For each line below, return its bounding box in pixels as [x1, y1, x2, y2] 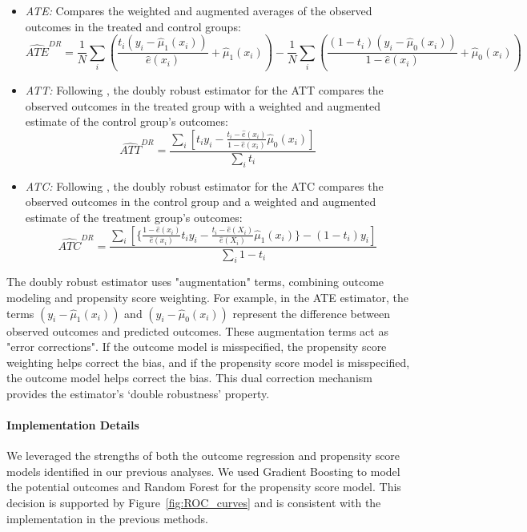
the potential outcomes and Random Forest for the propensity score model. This [6, 478, 401, 495]
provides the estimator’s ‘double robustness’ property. [6, 385, 270, 401]
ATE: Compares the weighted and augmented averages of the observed [25, 2, 372, 18]
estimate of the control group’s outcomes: [25, 113, 228, 130]
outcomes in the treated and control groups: [25, 18, 241, 34]
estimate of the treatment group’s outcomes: [25, 208, 243, 225]
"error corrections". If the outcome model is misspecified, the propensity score [6, 338, 387, 355]
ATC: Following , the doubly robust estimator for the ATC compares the [25, 177, 384, 194]
